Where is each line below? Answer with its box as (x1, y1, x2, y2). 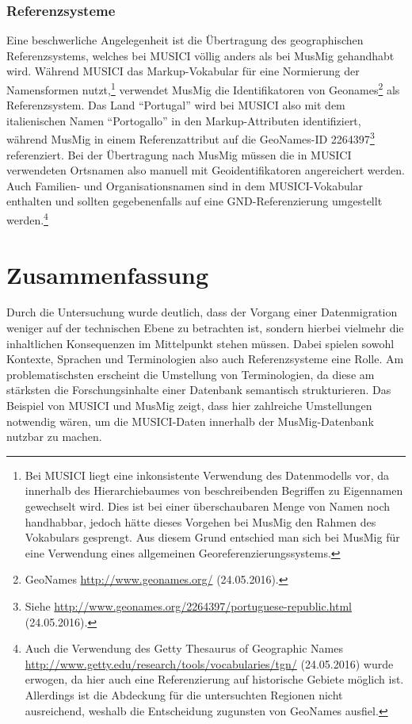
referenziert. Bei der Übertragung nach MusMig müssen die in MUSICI (6, 146, 352, 163)
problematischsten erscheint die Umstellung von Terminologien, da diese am (6, 366, 375, 382)
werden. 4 (6, 209, 48, 228)
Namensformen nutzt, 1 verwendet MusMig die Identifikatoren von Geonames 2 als (6, 79, 400, 98)
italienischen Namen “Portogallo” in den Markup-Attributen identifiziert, (6, 112, 361, 128)
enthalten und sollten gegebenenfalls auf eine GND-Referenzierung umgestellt (6, 193, 383, 209)
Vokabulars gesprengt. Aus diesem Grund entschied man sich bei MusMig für (25, 529, 400, 546)
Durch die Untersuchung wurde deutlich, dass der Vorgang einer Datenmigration (6, 304, 398, 320)
